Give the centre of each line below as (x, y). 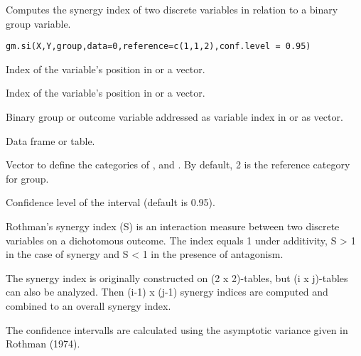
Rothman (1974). (43, 344)
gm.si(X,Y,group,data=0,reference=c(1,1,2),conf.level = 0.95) (158, 47)
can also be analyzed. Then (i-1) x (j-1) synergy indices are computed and (167, 292)
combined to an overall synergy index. (88, 305)
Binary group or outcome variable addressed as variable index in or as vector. (174, 117)
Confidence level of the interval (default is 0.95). (111, 202)
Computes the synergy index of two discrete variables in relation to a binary (172, 9)
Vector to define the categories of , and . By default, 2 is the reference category (178, 164)
